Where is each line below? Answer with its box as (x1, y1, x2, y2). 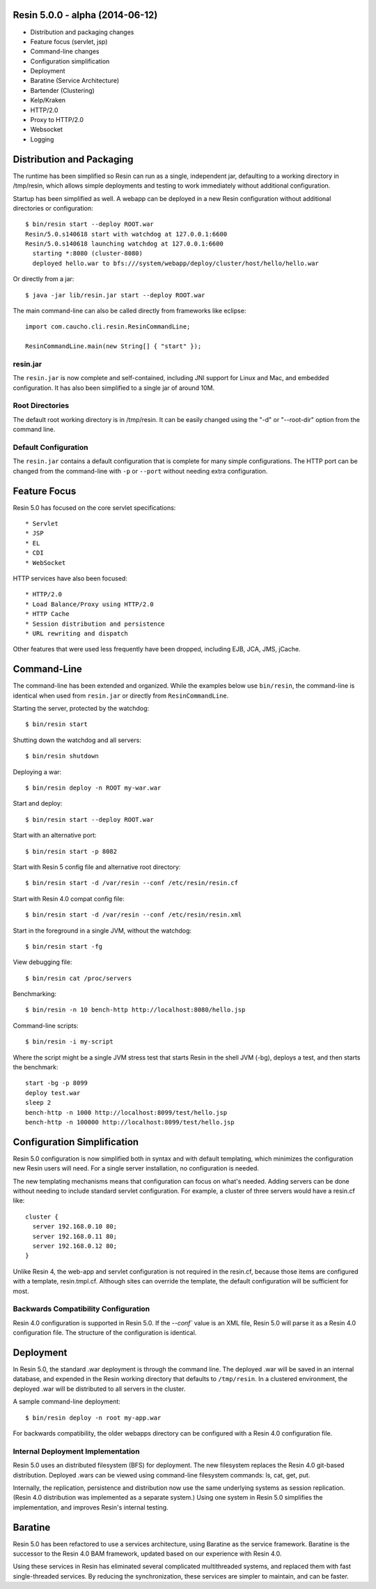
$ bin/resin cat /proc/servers (25, 974, 132, 982)
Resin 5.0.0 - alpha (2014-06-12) (13, 9, 158, 21)
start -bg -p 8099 (25, 1079, 88, 1087)
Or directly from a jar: (13, 275, 75, 283)
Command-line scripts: (13, 1021, 79, 1030)
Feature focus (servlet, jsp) (30, 37, 108, 45)
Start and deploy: (13, 799, 63, 808)
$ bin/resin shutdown (25, 752, 99, 760)
